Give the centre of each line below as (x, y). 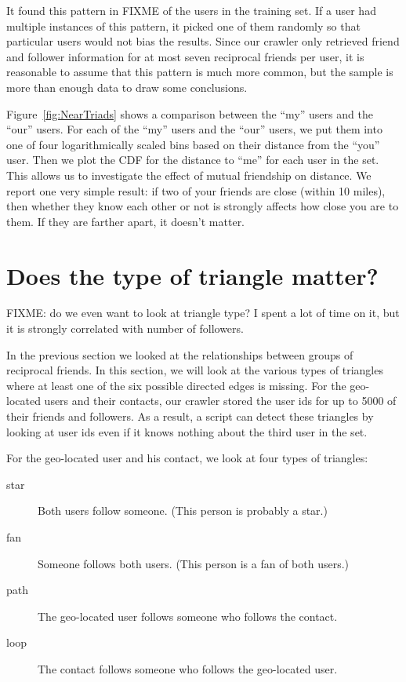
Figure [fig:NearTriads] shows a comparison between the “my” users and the (190, 113)
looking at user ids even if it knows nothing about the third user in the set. (187, 431)
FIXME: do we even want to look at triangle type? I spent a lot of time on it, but (203, 313)
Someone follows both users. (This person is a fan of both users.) (194, 563)
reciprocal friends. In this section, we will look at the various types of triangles (195, 370)
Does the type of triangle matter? (192, 275)
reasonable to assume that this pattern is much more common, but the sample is (200, 72)
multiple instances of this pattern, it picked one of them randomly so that (183, 26)
